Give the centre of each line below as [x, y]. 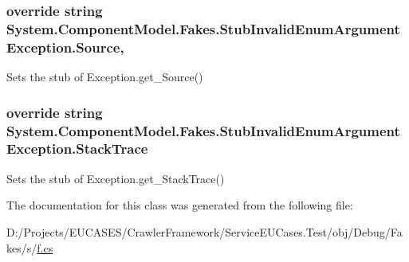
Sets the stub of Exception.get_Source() [105, 77]
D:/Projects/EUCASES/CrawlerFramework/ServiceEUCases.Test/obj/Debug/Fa [204, 231]
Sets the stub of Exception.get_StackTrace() [116, 178]
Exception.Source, [65, 47]
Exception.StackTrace [77, 149]
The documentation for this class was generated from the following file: [180, 205]
